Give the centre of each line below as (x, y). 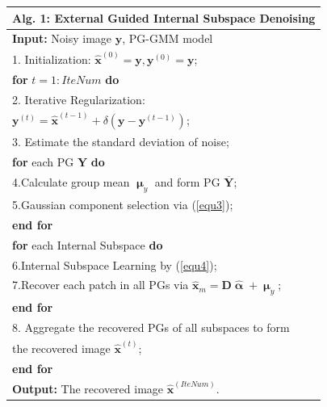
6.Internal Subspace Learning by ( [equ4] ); (115, 264)
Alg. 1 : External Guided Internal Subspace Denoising (164, 17)
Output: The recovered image (88, 389)
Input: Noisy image (62, 38)
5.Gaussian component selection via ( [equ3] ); (123, 205)
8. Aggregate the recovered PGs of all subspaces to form (151, 327)
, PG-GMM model (168, 38)
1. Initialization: (52, 59)
